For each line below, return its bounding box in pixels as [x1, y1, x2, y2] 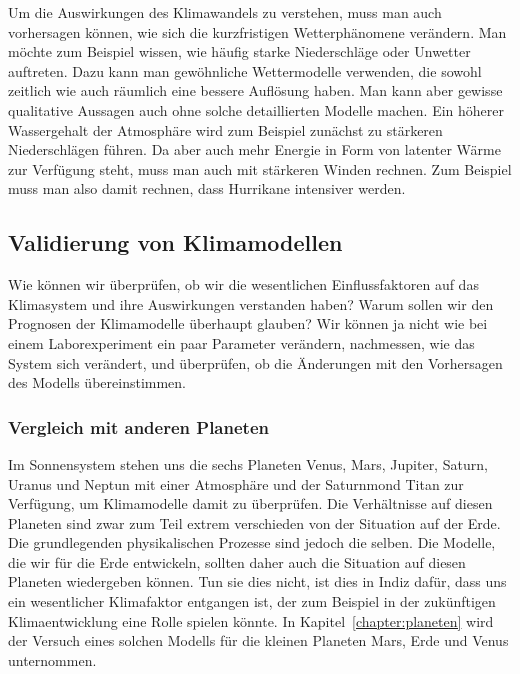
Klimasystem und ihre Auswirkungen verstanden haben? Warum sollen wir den [8, 293, 494, 314]
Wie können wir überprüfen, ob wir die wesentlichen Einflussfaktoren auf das [8, 274, 479, 295]
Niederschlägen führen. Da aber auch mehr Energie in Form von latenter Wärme [8, 139, 501, 160]
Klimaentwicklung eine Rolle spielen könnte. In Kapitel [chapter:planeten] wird [8, 610, 494, 631]
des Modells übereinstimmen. [8, 372, 186, 393]
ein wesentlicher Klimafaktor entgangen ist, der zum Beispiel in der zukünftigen [8, 591, 496, 612]
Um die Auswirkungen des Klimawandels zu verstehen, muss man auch [8, 2, 442, 22]
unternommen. [8, 649, 97, 670]
